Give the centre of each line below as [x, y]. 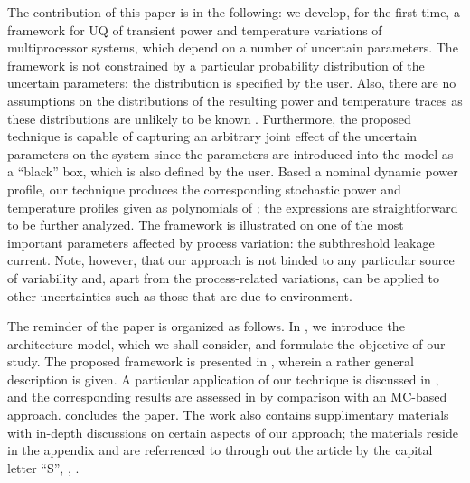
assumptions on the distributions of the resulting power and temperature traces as [235, 100]
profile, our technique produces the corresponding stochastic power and [204, 189]
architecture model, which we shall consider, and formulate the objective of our [226, 343]
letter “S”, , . [43, 467]
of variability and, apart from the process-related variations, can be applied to [224, 277]
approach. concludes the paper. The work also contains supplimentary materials [228, 415]
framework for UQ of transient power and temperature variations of [195, 29]
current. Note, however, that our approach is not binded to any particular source [231, 260]
